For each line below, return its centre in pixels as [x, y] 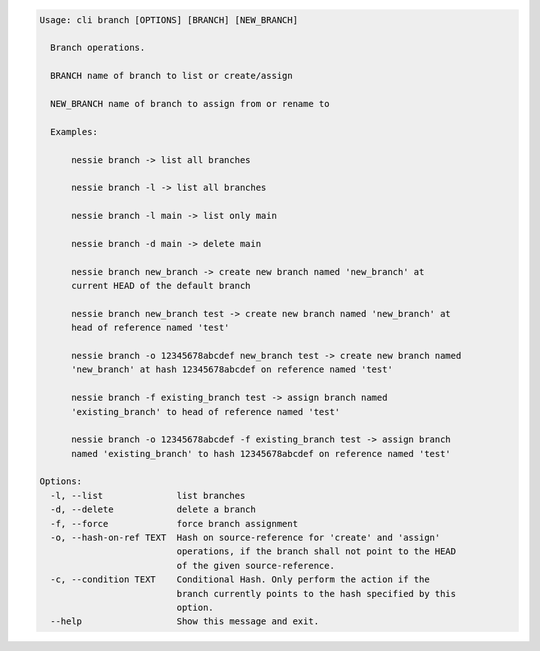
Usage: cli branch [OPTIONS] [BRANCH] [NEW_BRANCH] [169, 19]
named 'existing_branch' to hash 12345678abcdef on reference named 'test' [261, 453]
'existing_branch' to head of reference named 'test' [206, 411]
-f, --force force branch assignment [174, 523]
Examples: [74, 131]
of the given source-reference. [255, 565]
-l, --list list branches [148, 495]
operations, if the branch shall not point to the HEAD [316, 551]
